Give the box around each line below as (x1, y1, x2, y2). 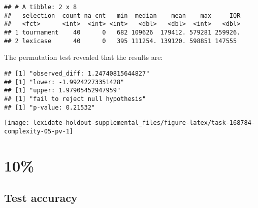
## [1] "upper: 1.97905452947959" (4, 87, 121, 94)
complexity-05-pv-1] (4, 127, 74, 135)
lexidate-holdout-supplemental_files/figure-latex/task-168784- (33, 119, 255, 127)
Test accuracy (4, 190, 78, 205)
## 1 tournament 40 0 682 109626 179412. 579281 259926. (4, 28, 241, 36)
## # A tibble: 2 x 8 (4, 4, 77, 11)
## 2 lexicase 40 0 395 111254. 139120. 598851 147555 (4, 37, 237, 45)
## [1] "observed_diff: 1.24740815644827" (4, 70, 150, 77)
